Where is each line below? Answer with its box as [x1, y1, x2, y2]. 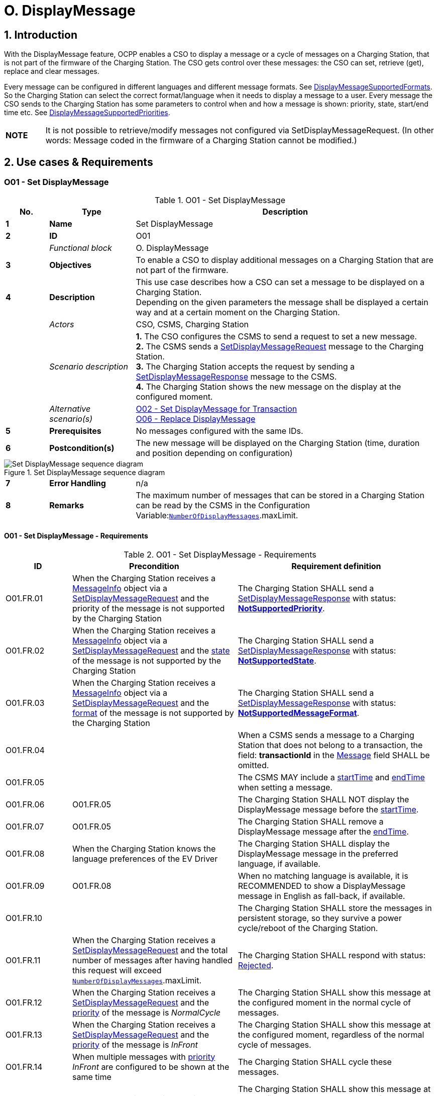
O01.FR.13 [6, 1029, 42, 1040]
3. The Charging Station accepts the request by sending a [136, 361, 355, 372]
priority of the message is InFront [72, 1039, 198, 1050]
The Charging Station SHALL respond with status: [238, 950, 426, 960]
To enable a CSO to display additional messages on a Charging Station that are [136, 255, 433, 265]
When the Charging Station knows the [72, 843, 216, 854]
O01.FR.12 [6, 997, 42, 1008]
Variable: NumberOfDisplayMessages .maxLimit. [136, 510, 298, 521]
